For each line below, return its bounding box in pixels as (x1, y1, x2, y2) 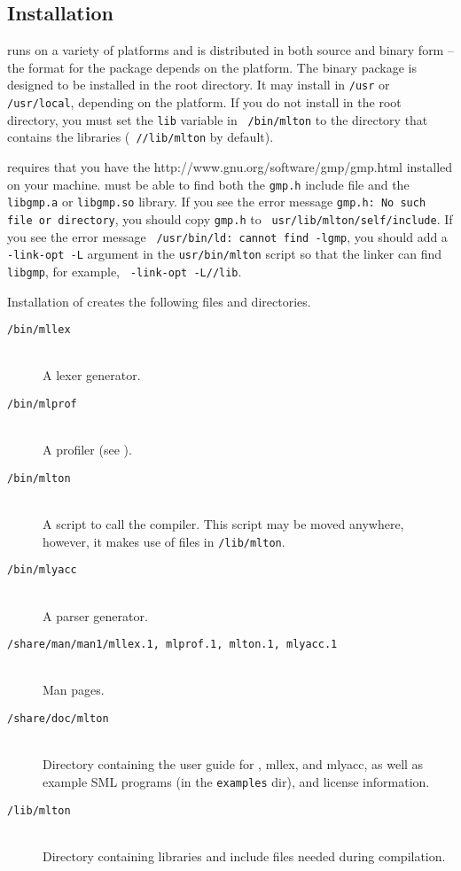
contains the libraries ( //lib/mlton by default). (7, 128, 274, 146)
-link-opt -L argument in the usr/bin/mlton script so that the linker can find (7, 245, 441, 263)
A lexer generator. (43, 366, 141, 385)
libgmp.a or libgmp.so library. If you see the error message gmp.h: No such (7, 192, 426, 211)
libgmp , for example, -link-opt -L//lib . (7, 261, 242, 280)
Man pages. (43, 680, 105, 699)
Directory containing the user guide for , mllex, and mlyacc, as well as (43, 755, 424, 774)
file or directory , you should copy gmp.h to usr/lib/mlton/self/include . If (7, 209, 453, 228)
